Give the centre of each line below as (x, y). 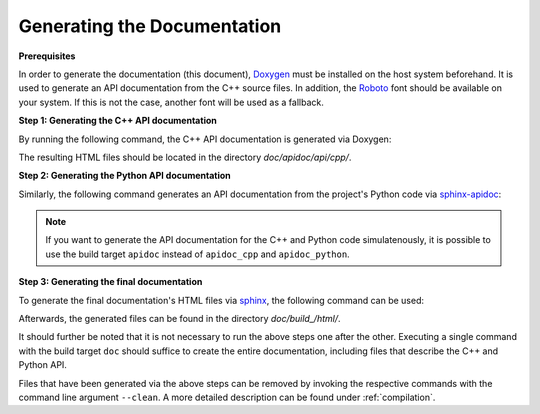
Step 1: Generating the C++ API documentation (117, 121)
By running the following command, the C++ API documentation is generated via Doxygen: (205, 139)
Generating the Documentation (150, 26)
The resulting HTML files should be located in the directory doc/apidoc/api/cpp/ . (185, 157)
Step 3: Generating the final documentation (110, 282)
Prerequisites (47, 56)
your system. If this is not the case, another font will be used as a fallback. (171, 102)
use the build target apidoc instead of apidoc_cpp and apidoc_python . (197, 254)
